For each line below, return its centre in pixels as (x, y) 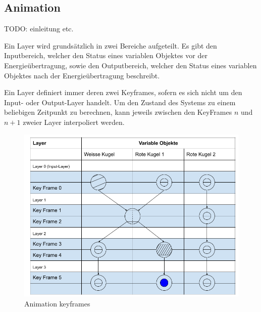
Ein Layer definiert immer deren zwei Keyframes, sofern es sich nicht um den (123, 92)
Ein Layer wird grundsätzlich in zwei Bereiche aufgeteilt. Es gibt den (111, 45)
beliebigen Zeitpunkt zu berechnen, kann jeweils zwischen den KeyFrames (118, 112)
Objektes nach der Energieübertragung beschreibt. (82, 75)
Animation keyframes (57, 304)
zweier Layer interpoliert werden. (74, 122)
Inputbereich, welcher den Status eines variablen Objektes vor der (106, 55)
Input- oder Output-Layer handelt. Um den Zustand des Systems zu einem (120, 102)
